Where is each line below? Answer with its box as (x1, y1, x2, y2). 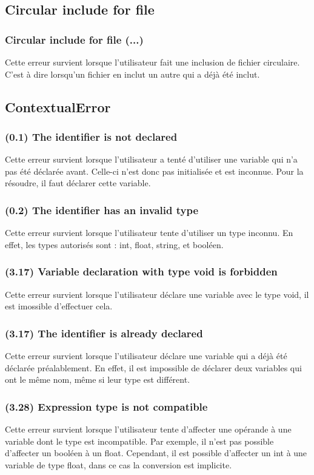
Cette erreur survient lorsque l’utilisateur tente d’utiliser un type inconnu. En (5, 226, 293, 239)
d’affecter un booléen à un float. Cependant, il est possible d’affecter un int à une (5, 446, 307, 459)
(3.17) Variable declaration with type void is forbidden (5, 264, 278, 279)
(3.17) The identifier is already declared (5, 325, 203, 340)
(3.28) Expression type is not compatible (5, 399, 208, 414)
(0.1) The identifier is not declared (5, 129, 178, 144)
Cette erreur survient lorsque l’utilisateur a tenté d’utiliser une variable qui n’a (5, 153, 298, 166)
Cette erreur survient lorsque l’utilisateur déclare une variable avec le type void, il (5, 288, 309, 300)
